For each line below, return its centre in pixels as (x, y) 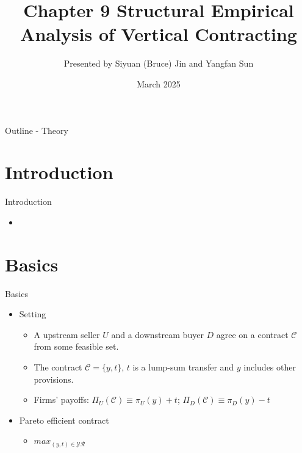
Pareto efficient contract (64, 420)
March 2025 (159, 83)
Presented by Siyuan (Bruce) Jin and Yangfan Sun (159, 63)
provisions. (54, 379)
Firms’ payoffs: (61, 400)
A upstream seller (67, 334)
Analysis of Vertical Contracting (159, 34)
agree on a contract (252, 334)
